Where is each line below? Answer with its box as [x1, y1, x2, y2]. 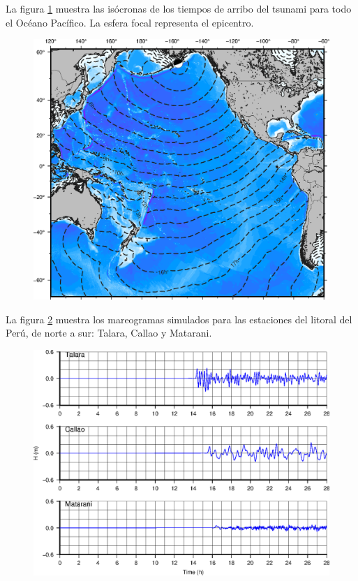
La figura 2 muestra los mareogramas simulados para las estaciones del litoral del [6, 311, 352, 326]
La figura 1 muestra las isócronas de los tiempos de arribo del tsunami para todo [6, 1, 352, 15]
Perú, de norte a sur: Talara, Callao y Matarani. [6, 325, 212, 340]
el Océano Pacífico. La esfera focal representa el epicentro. [6, 15, 254, 29]
